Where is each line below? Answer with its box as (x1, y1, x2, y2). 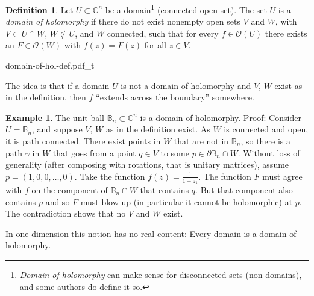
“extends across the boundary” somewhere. (96, 91, 254, 103)
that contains (140, 183, 189, 196)
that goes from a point (52, 146, 136, 159)
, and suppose (31, 123, 83, 135)
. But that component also (195, 183, 293, 196)
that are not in (174, 135, 229, 147)
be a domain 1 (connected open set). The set (105, 2, 267, 16)
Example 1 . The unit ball (5, 111, 104, 123)
